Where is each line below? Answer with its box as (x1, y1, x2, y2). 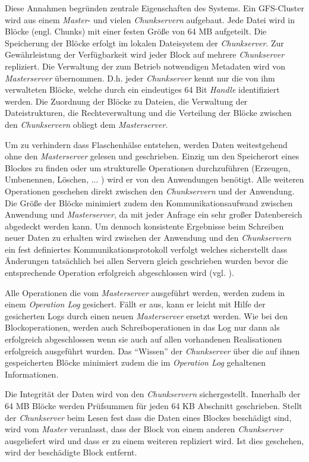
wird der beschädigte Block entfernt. (5, 446, 137, 458)
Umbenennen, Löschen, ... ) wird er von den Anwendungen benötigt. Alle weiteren (5, 173, 304, 186)
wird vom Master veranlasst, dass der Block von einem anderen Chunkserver (5, 423, 283, 435)
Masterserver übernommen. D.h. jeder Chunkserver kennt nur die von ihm (5, 71, 275, 84)
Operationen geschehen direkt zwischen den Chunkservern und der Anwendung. (5, 184, 295, 197)
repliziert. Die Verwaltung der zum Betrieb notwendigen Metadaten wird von (5, 59, 285, 72)
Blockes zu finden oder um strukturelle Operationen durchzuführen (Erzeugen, (5, 161, 291, 174)
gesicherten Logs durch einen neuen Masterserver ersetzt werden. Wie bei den (5, 309, 288, 322)
